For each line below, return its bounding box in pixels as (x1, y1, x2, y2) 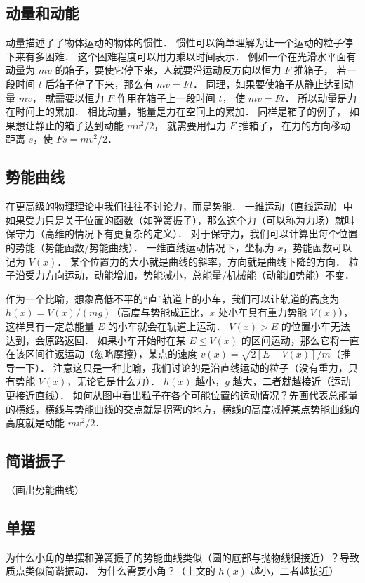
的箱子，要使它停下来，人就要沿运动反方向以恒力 (55, 63, 281, 77)
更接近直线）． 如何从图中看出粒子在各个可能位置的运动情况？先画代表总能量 (6, 388, 358, 402)
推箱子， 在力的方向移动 (239, 117, 351, 132)
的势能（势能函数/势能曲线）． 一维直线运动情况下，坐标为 (6, 240, 274, 254)
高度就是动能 (6, 415, 65, 430)
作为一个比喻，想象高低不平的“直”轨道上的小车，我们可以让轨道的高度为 (6, 291, 340, 306)
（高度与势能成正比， (111, 305, 210, 320)
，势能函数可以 (283, 240, 352, 254)
